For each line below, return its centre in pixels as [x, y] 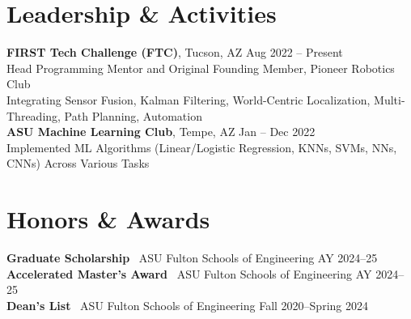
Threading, [34, 115]
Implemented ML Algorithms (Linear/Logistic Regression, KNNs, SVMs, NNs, [202, 147]
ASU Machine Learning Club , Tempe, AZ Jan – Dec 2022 [161, 132]
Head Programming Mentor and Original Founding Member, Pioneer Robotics [201, 68]
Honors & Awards [108, 219]
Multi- [390, 99]
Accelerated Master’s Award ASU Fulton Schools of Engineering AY [189, 273]
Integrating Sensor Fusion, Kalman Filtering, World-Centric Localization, [189, 99]
